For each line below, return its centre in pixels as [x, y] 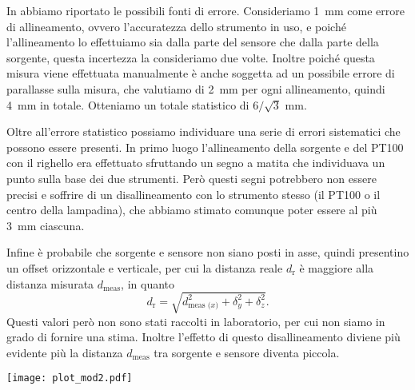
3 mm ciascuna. [46, 225]
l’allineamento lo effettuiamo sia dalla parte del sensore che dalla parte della [193, 42]
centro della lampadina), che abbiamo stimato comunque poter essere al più [192, 210]
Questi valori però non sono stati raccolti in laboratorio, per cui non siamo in [196, 321]
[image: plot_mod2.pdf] [70, 378]
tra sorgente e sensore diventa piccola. [247, 352]
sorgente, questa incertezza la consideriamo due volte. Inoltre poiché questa [191, 57]
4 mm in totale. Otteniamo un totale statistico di [128, 104]
